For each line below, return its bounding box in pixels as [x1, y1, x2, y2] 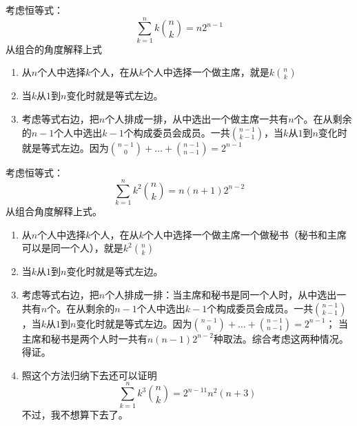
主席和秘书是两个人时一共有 [21, 331, 147, 345]
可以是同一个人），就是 [21, 241, 123, 255]
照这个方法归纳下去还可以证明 [21, 367, 157, 382]
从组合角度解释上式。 [6, 204, 102, 219]
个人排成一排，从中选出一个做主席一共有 [105, 111, 289, 125]
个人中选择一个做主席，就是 [143, 65, 269, 79]
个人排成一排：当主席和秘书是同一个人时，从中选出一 [105, 287, 347, 301]
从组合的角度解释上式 [6, 41, 102, 56]
